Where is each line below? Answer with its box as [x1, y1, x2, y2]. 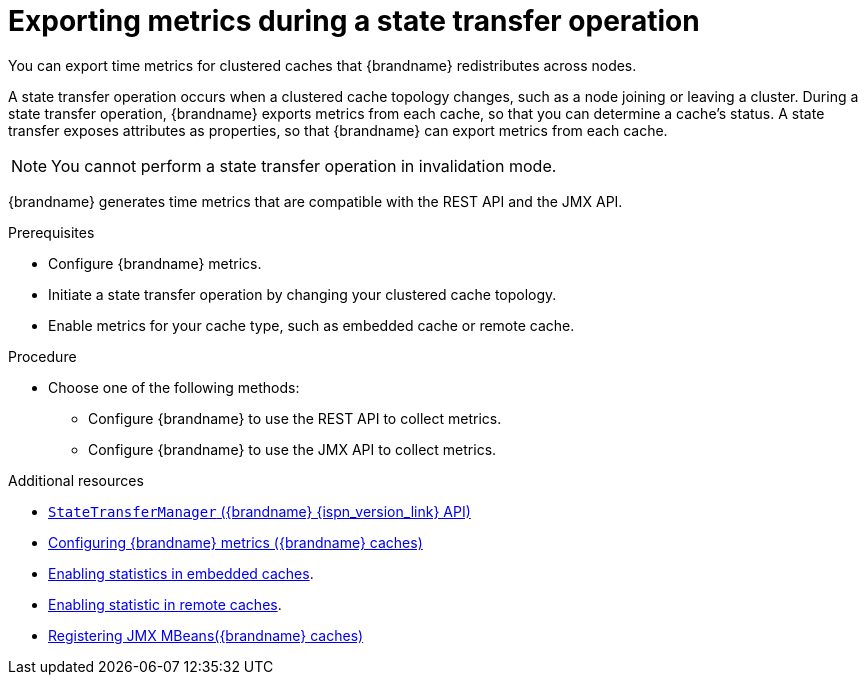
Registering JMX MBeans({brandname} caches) [48, 626, 364, 644]
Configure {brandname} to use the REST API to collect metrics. [88, 409, 502, 427]
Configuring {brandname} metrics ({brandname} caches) [48, 533, 423, 551]
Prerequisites [8, 223, 95, 241]
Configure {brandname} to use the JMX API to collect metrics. [88, 440, 497, 458]
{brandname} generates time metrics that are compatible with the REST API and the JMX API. [8, 192, 623, 210]
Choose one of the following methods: [48, 378, 300, 396]
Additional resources [8, 471, 144, 489]
